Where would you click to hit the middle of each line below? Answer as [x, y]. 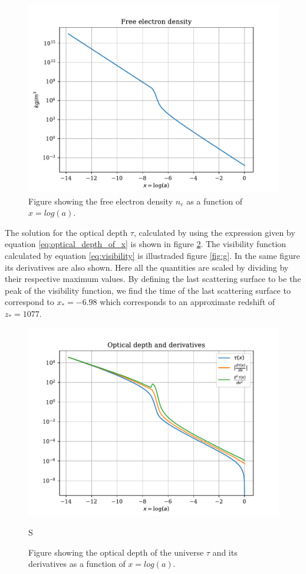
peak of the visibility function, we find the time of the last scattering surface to [148, 290]
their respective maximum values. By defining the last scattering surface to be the [153, 279]
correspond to [29, 302]
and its [225, 552]
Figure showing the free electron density [101, 201]
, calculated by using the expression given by [214, 232]
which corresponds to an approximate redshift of [187, 302]
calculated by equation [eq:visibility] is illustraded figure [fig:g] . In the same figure [152, 255]
